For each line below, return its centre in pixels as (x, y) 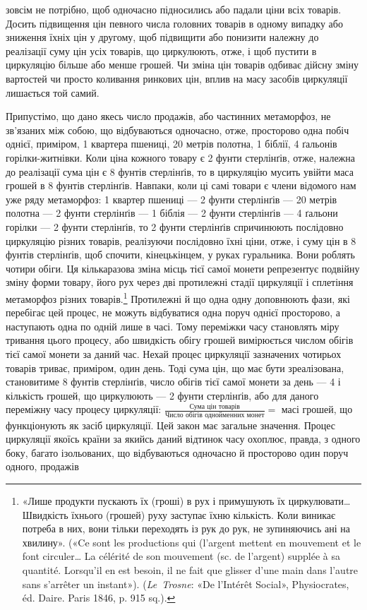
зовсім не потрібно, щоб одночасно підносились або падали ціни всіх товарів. (174, 9)
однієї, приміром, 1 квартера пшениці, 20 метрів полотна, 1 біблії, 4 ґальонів (172, 144)
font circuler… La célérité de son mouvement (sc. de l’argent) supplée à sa (181, 556)
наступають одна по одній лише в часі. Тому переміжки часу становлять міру (173, 326)
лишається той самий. (53, 92)
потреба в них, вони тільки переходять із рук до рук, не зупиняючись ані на (186, 528)
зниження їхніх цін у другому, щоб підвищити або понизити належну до (162, 37)
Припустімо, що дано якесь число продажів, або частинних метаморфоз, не (168, 116)
